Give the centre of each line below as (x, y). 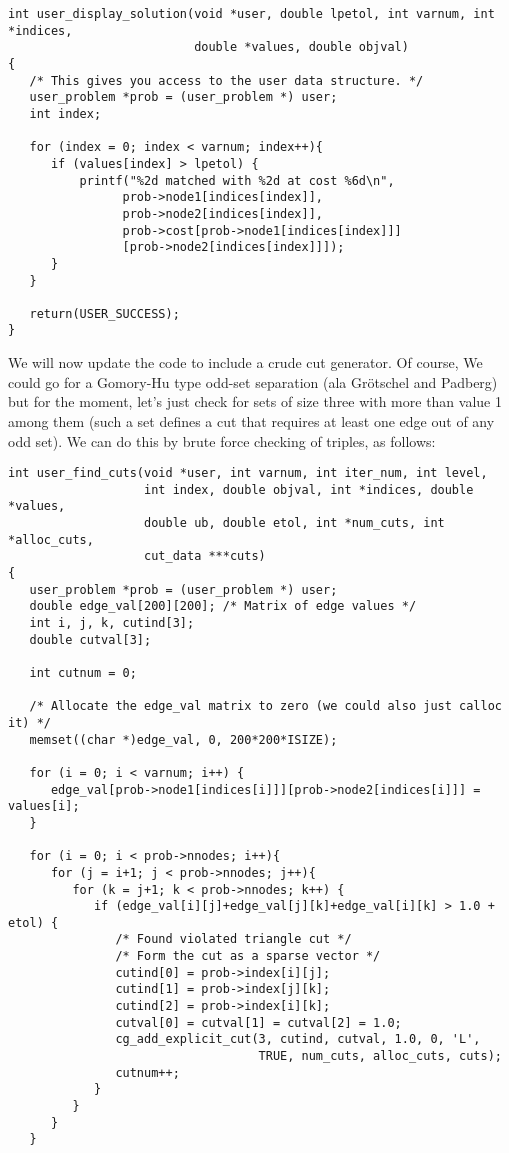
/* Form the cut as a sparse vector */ (248, 956)
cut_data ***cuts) (205, 556)
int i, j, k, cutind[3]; (112, 623)
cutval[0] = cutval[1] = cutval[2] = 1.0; (258, 1022)
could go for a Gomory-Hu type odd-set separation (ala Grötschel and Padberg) (253, 381)
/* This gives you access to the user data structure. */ (226, 80)
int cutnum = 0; (83, 672)
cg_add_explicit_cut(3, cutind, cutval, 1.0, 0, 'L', (298, 1039)
